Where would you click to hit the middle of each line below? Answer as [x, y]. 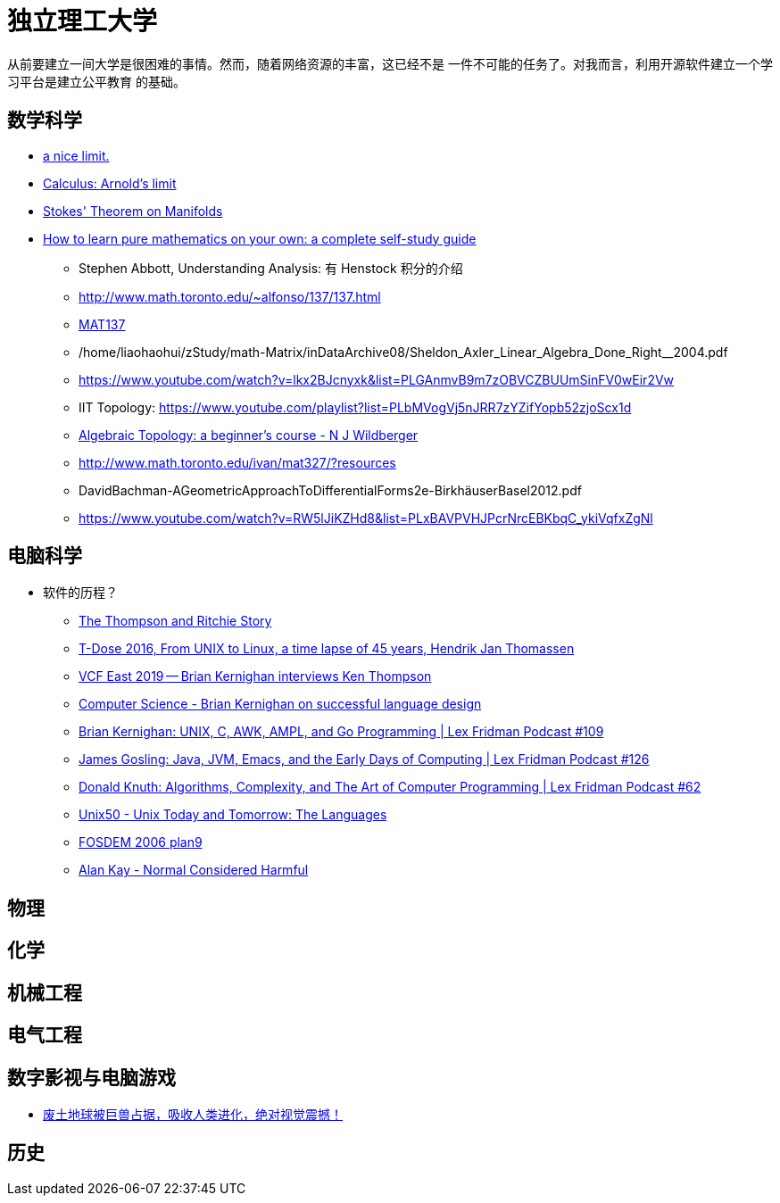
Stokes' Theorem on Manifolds [133, 211]
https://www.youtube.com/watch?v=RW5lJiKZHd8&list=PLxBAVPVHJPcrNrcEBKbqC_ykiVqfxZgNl [366, 518]
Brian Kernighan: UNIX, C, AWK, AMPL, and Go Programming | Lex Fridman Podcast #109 [341, 732]
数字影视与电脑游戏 [91, 1077]
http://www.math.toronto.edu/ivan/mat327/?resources [237, 462]
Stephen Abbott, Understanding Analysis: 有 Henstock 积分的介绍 [271, 268]
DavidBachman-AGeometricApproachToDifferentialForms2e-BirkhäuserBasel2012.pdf [330, 490]
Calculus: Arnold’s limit [110, 183]
